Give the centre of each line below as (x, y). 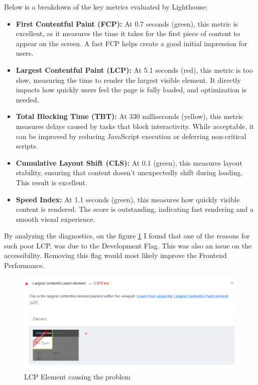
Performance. (24, 265)
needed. (27, 99)
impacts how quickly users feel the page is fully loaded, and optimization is (131, 90)
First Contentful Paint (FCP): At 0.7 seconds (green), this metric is (127, 23)
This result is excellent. (51, 182)
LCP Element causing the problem (77, 376)
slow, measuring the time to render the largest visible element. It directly (128, 80)
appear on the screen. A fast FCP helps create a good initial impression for (132, 43)
